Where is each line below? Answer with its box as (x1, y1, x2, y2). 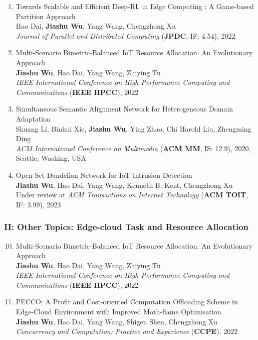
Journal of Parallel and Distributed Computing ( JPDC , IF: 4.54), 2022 (16, 30, 235, 41)
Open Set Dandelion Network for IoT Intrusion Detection (16, 169, 192, 180)
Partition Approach (16, 11, 76, 21)
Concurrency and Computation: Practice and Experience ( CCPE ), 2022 (16, 326, 238, 336)
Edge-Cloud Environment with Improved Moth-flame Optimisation (16, 306, 221, 317)
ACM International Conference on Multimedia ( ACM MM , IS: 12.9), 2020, (16, 143, 251, 153)
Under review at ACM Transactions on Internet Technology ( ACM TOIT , (16, 189, 248, 200)
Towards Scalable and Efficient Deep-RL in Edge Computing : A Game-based (16, 1, 254, 11)
